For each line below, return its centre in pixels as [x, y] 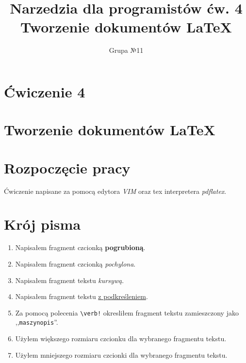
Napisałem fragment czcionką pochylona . [75, 263]
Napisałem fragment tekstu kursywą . [70, 280]
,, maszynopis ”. [37, 322]
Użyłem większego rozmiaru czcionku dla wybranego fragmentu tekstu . [121, 338]
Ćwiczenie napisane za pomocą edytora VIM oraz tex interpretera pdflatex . [115, 191]
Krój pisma [42, 224]
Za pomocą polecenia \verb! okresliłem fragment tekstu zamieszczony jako [127, 312]
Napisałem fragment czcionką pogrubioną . [80, 247]
